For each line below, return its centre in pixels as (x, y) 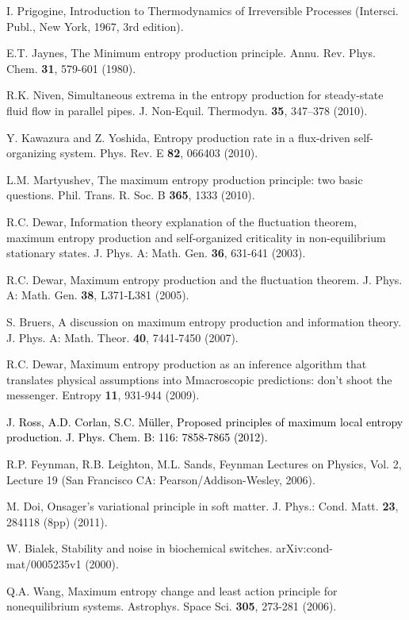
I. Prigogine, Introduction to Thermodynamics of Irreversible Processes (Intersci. (203, 10)
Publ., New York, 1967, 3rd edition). (95, 26)
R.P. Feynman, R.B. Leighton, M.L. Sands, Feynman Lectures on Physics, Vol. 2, (204, 464)
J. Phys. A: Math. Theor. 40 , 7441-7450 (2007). (122, 337)
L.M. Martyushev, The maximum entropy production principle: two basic (185, 179)
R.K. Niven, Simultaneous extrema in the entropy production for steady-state (195, 95)
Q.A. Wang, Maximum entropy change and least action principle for (172, 590)
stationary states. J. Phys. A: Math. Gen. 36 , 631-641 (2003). (156, 253)
